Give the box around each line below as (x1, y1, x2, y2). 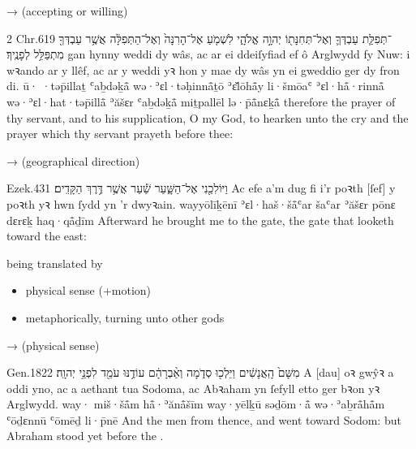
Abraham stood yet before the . (6, 427, 164, 444)
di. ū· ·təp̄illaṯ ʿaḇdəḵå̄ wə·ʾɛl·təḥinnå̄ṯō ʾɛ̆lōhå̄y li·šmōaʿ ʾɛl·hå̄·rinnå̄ (6, 77, 384, 94)
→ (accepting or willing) (6, 2, 128, 19)
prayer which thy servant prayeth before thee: (6, 125, 234, 142)
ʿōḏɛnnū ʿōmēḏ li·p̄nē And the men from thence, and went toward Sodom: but (6, 411, 401, 428)
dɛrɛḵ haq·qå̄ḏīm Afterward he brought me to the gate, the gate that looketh (6, 211, 394, 228)
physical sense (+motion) (25, 282, 152, 299)
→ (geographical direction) (6, 152, 140, 169)
